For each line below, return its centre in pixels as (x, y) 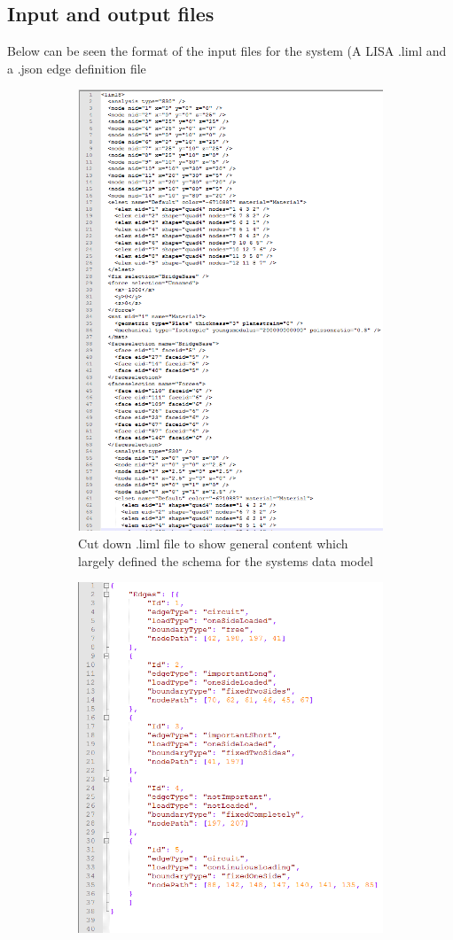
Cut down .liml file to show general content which (213, 544)
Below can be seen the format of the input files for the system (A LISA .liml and (227, 51)
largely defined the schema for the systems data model (226, 560)
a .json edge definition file (77, 68)
